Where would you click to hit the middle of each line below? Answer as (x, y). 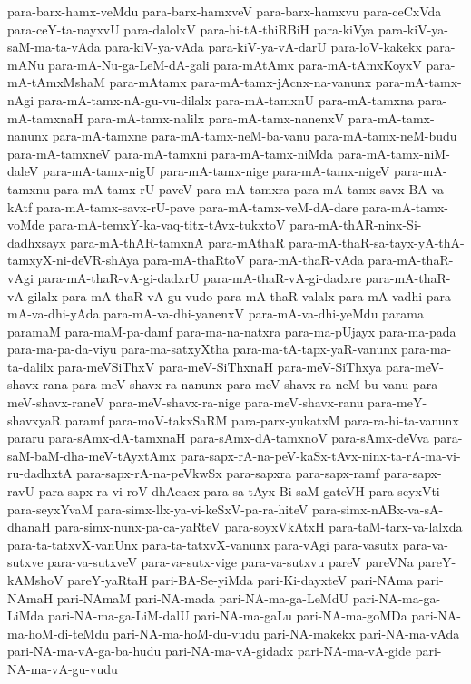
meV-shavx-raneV (56, 402)
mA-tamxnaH (45, 117)
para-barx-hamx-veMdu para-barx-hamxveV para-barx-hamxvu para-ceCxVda (225, 11)
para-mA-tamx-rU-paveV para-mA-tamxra (172, 188)
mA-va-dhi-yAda (54, 313)
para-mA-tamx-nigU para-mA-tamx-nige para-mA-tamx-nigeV (216, 171)
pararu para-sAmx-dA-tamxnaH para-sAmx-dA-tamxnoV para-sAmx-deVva (218, 438)
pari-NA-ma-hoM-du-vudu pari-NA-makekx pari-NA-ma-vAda (286, 633)
